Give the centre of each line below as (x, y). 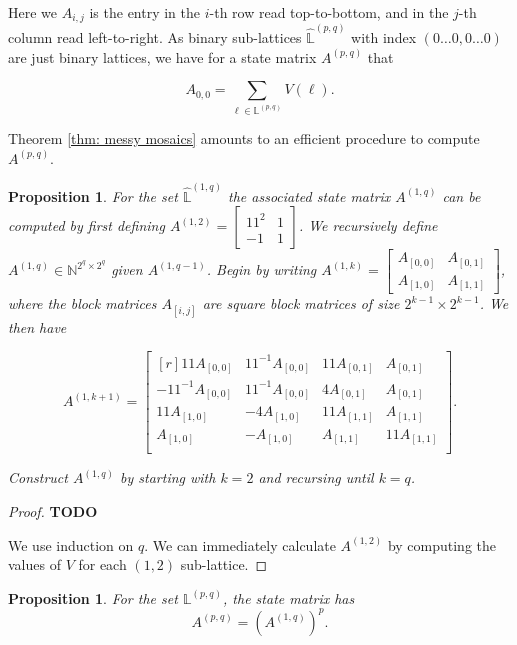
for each (102, 564)
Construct (38, 477)
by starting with (168, 477)
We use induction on (71, 544)
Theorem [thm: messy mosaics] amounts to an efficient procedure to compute (244, 137)
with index (384, 37)
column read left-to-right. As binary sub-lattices (155, 37)
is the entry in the (145, 12)
